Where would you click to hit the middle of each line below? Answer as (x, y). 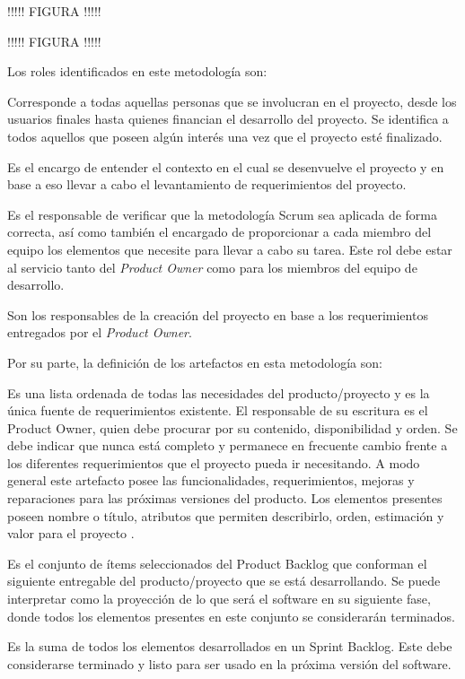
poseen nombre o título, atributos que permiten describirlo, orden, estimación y (226, 515)
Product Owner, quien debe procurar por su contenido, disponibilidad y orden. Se (232, 427)
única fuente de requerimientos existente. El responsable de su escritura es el (218, 410)
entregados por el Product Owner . (100, 332)
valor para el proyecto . (71, 533)
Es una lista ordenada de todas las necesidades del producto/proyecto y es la (219, 392)
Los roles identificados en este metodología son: (137, 71)
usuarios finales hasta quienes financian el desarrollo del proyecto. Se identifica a (228, 119)
